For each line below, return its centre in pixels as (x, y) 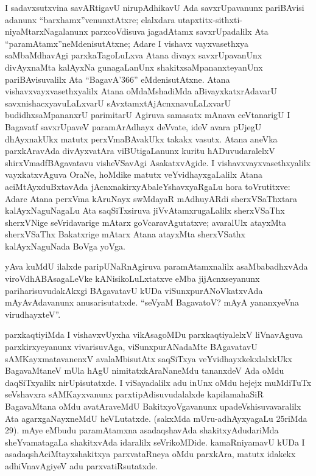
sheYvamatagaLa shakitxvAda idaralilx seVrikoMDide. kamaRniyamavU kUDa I (155, 442)
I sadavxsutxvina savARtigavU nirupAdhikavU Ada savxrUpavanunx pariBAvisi (155, 7)
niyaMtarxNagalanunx (47, 31)
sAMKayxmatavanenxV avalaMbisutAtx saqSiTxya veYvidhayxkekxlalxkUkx (149, 358)
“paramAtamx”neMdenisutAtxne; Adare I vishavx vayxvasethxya (127, 43)
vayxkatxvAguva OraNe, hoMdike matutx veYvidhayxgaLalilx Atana (134, 174)
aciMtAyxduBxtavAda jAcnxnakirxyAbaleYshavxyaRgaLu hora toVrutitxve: (148, 186)
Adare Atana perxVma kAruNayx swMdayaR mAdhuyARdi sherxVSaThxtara (151, 198)
